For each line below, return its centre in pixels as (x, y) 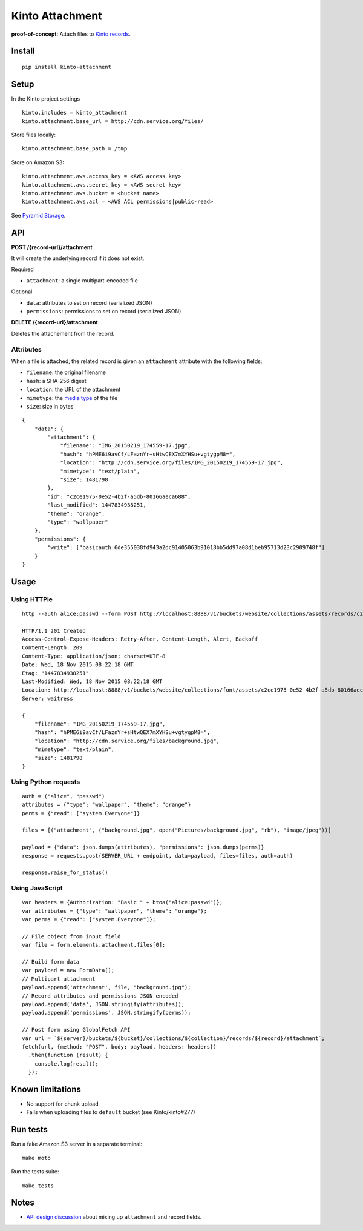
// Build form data (51, 962)
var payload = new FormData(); (68, 970)
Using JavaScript (37, 888)
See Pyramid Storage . (38, 215)
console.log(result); (67, 1063)
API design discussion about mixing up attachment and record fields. (114, 1217)
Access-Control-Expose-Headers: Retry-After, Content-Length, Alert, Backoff (140, 639)
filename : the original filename (66, 372)
